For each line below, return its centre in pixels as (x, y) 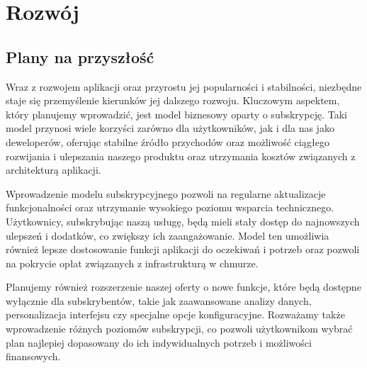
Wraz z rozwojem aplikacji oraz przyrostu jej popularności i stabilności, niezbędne (184, 86)
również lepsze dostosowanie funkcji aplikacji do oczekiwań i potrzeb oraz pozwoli (183, 249)
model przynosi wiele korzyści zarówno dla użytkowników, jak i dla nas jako (170, 128)
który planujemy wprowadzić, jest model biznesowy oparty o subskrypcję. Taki (176, 114)
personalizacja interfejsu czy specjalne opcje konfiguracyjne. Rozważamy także (175, 314)
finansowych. (33, 356)
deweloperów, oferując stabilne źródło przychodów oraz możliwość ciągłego (168, 141)
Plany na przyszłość (80, 56)
